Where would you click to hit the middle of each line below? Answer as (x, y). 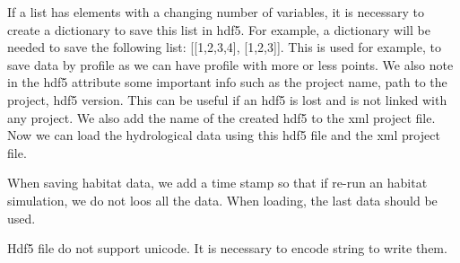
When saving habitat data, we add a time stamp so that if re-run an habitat (217, 183)
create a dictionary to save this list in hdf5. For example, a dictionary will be (219, 29)
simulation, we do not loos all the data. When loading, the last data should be (222, 200)
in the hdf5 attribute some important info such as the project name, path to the (227, 82)
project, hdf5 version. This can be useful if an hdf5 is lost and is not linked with (227, 99)
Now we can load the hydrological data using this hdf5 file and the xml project (224, 135)
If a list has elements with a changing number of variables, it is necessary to (216, 12)
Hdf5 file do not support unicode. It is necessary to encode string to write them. (227, 248)
